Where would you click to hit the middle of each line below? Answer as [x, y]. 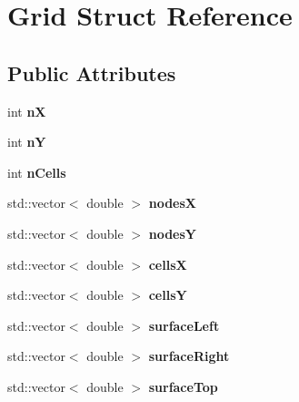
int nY [27, 142]
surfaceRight [189, 356]
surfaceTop [183, 386]
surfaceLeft [184, 325]
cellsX [168, 264]
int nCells [37, 172]
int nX [27, 111]
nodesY [172, 233]
